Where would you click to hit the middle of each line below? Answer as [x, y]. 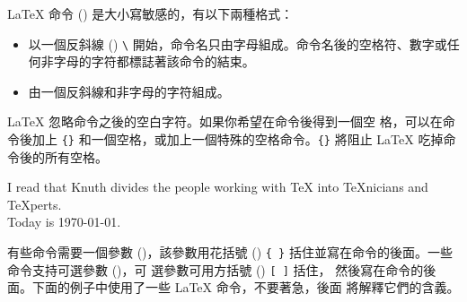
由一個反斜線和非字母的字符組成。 [129, 91]
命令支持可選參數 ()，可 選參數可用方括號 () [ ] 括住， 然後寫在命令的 [216, 269]
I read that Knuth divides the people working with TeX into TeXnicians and [218, 187]
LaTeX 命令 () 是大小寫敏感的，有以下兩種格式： [150, 13]
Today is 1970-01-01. [64, 222]
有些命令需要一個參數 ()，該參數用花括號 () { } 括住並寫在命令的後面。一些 [230, 252]
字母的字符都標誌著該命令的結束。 [154, 61]
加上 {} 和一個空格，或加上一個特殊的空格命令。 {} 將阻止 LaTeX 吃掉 [238, 139]
